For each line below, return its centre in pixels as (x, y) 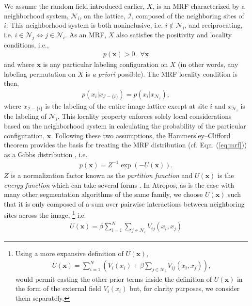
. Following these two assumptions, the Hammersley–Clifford (141, 135)
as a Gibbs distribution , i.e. (46, 154)
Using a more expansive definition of (69, 253)
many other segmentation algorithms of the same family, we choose (103, 194)
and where (19, 64)
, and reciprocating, (213, 25)
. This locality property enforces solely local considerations (144, 116)
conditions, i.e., (26, 44)
